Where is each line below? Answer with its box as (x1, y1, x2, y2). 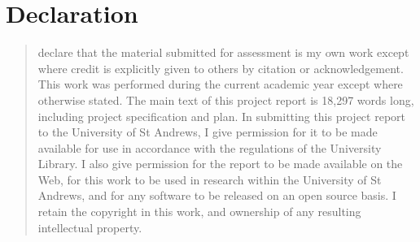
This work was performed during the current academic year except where (37, 76, 403, 93)
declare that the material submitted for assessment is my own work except (37, 44, 409, 61)
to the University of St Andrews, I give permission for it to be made (37, 123, 378, 140)
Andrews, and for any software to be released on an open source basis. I (37, 187, 396, 204)
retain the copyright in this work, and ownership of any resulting (37, 203, 361, 220)
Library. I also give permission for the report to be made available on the (37, 155, 403, 172)
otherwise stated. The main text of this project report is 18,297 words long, (37, 91, 414, 108)
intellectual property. (37, 218, 142, 236)
